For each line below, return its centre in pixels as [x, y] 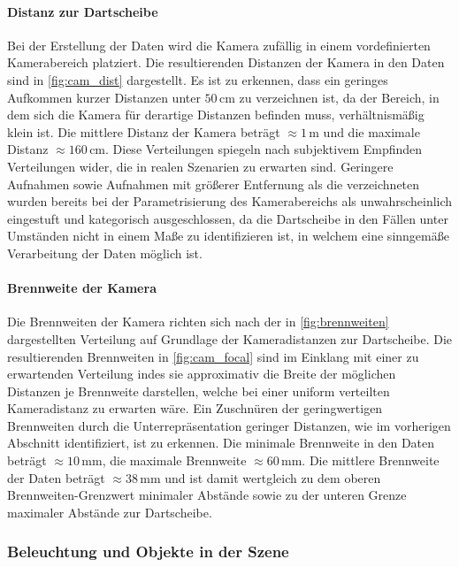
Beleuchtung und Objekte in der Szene [148, 552]
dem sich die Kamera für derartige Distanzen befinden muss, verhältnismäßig [216, 115]
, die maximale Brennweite [174, 460]
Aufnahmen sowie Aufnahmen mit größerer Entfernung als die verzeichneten [214, 184]
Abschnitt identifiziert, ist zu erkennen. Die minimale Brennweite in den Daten [221, 443]
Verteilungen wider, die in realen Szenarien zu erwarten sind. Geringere [200, 166]
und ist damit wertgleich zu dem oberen [273, 477]
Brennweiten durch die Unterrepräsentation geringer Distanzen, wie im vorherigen [229, 425]
